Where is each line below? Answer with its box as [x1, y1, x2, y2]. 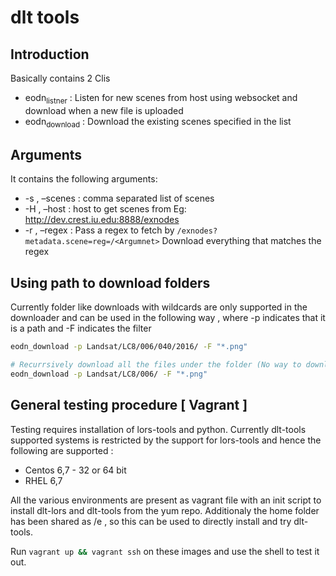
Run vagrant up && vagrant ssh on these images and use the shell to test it [10, 545, 320, 557]
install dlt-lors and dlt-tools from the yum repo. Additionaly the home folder [10, 504, 320, 516]
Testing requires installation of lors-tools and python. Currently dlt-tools [10, 423, 307, 435]
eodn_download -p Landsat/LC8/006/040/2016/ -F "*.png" [10, 342, 248, 352]
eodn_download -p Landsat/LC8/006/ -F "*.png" [10, 369, 208, 379]
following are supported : [10, 444, 114, 456]
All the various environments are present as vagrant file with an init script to [10, 494, 322, 506]
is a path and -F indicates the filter [10, 322, 152, 335]
